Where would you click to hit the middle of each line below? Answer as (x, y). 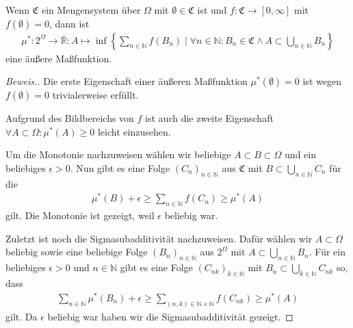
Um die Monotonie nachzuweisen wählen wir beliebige (118, 154)
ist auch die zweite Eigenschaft (209, 118)
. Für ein (327, 252)
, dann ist (69, 23)
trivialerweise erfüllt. (95, 95)
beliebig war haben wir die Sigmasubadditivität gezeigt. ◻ (170, 316)
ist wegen (322, 81)
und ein (300, 154)
